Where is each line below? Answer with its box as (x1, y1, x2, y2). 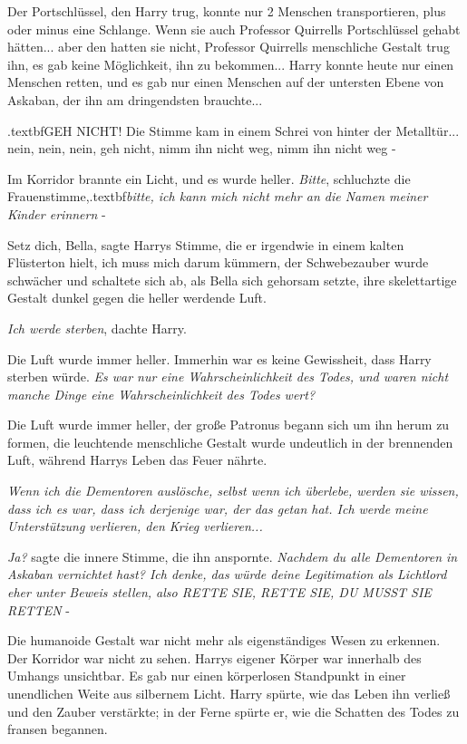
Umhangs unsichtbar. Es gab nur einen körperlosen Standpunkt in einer (7, 666, 406, 685)
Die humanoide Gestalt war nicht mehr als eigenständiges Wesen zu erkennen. (7, 631, 441, 650)
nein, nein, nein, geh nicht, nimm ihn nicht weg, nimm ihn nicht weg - (7, 139, 396, 158)
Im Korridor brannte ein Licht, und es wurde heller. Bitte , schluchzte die (7, 169, 411, 188)
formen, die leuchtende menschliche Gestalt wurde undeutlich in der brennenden (7, 432, 453, 451)
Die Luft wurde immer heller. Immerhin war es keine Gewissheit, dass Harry (7, 349, 432, 368)
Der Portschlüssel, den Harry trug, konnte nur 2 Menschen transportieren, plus (7, 2, 446, 20)
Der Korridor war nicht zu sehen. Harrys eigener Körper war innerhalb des (7, 648, 422, 667)
